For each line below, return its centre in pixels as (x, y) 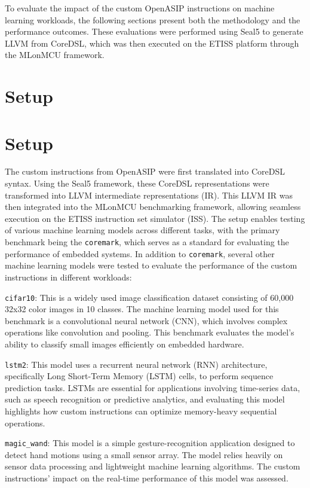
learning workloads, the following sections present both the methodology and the (153, 19)
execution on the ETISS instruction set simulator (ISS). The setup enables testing (155, 218)
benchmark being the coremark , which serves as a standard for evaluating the (147, 242)
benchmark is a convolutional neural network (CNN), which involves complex (146, 320)
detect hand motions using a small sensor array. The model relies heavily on (144, 454)
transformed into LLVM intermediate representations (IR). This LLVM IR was (149, 195)
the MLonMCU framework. (55, 55)
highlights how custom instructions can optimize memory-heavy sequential (141, 411)
